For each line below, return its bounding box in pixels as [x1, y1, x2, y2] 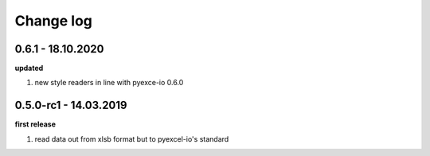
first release [14, 119, 56, 129]
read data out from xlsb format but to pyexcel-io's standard [34, 134, 229, 143]
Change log [14, 12, 93, 29]
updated [14, 64, 44, 73]
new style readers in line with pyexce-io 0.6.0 [34, 78, 184, 88]
